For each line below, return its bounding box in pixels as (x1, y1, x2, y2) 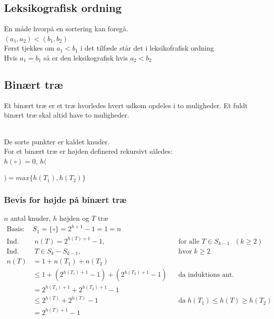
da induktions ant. (178, 271, 234, 279)
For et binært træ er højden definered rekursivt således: (4, 146, 172, 156)
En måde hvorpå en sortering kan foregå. (4, 23, 128, 34)
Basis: (6, 226, 25, 233)
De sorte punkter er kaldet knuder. (4, 136, 110, 146)
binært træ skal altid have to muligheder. (4, 110, 129, 120)
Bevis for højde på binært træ (4, 193, 127, 205)
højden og (59, 213, 89, 223)
